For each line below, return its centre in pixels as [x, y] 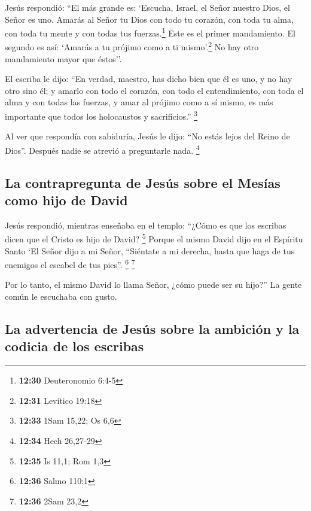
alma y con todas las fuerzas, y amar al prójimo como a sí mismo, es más [139, 102]
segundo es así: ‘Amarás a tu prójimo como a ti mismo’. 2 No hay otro [132, 46]
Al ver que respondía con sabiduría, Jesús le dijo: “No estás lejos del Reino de [147, 136]
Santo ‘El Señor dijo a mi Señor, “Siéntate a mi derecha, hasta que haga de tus [150, 250]
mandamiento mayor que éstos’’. [63, 58]
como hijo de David [66, 200]
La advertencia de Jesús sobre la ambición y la [152, 329]
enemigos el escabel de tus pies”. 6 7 [70, 264]
